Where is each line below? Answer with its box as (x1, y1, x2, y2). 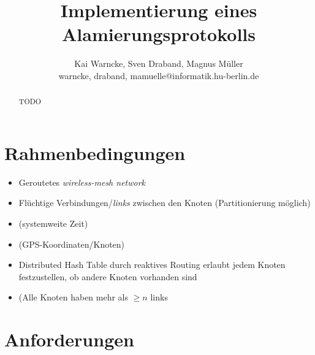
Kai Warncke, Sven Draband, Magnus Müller (74, 57, 243, 70)
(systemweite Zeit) (18, 217, 88, 230)
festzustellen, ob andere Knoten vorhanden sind (18, 270, 197, 283)
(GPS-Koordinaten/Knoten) (18, 237, 125, 250)
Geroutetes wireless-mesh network (18, 175, 146, 188)
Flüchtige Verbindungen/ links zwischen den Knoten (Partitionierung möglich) (18, 196, 311, 209)
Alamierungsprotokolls (62, 21, 256, 47)
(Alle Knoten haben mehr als (18, 291, 129, 303)
